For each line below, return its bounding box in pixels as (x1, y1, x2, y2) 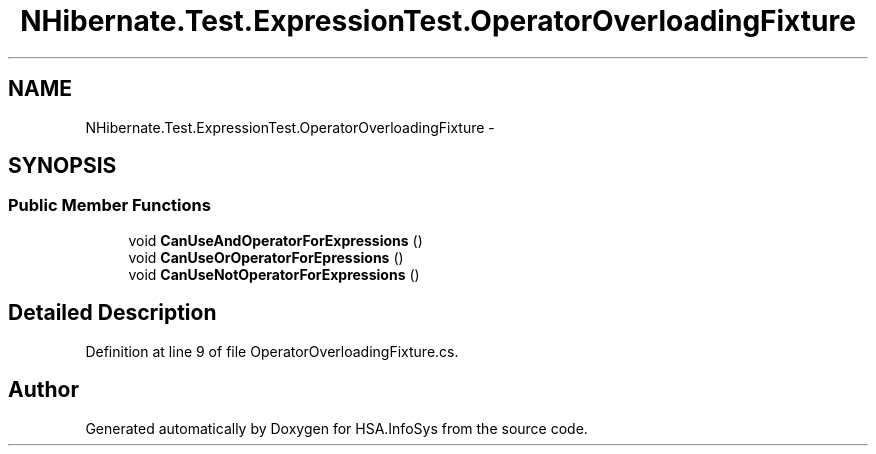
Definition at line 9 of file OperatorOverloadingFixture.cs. (85, 342, 459, 360)
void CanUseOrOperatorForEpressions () (128, 248, 404, 266)
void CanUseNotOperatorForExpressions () (128, 265, 420, 283)
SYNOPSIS (8, 153, 117, 179)
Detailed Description (8, 300, 217, 326)
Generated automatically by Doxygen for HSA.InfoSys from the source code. (85, 419, 588, 437)
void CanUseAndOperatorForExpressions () (128, 231, 423, 249)
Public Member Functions (8, 195, 211, 216)
